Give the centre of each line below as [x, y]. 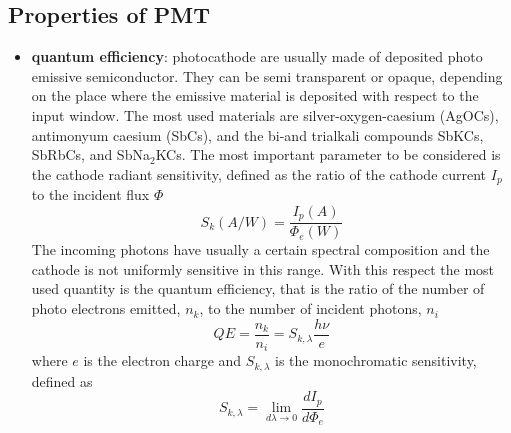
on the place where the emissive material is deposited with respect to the [255, 95]
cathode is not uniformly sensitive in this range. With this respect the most [263, 268]
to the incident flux [90, 194]
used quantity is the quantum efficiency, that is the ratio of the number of [258, 288]
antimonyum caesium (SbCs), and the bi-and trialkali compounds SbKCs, [257, 134]
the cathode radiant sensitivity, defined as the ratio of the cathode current [259, 173]
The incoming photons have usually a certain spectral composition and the [260, 249]
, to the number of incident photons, [310, 308]
